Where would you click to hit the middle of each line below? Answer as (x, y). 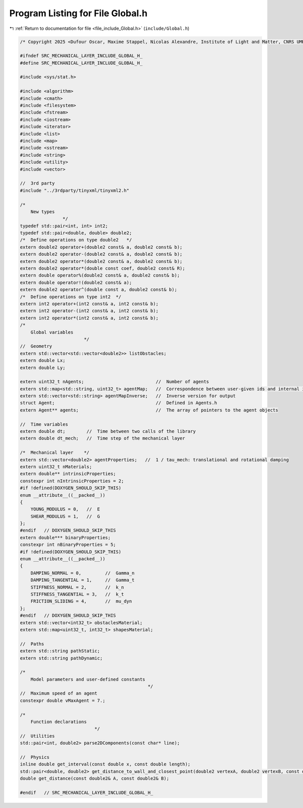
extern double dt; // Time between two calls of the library (108, 431)
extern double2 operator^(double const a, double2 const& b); (98, 290)
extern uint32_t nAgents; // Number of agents (115, 382)
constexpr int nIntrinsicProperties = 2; (72, 481)
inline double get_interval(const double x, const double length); (105, 764)
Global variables (52, 332)
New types (43, 212)
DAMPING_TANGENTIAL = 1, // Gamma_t (83, 580)
